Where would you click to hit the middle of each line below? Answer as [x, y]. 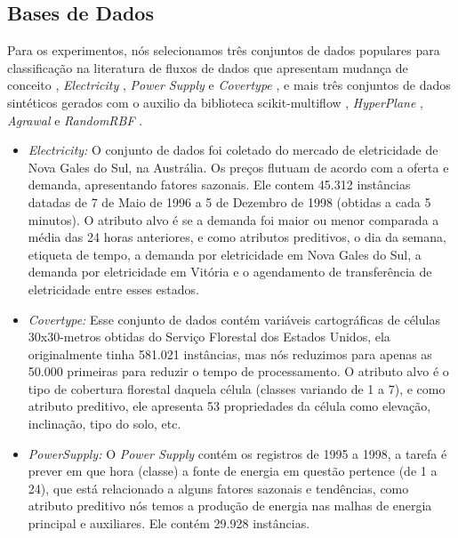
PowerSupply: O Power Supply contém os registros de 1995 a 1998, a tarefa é [237, 453]
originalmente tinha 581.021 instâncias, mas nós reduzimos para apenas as [230, 353]
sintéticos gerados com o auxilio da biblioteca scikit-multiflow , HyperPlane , [215, 102]
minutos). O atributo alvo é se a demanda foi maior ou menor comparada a [233, 219]
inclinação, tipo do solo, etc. [104, 424]
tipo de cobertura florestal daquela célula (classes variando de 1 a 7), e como [237, 388]
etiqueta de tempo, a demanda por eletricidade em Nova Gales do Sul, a [225, 254]
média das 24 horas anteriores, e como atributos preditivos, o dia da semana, [237, 237]
